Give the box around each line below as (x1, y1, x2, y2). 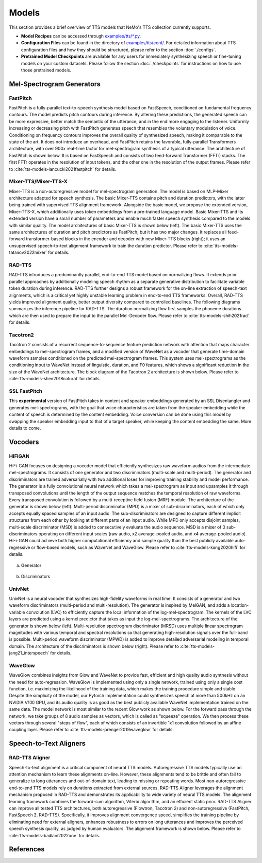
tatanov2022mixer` (9, 249, 47, 255)
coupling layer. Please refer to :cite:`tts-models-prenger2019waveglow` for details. (9, 727, 174, 733)
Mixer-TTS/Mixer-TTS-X (9, 178, 68, 185)
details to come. (9, 425, 41, 431)
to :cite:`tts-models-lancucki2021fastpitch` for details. (9, 166, 116, 172)
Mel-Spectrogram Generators (9, 80, 100, 88)
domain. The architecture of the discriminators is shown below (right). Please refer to (9, 643, 179, 649)
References (9, 845, 45, 853)
